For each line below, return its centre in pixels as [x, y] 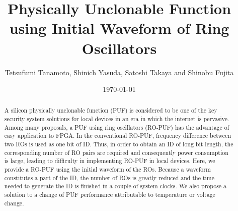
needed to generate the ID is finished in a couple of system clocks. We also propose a [115, 186]
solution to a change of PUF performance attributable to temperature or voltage [110, 195]
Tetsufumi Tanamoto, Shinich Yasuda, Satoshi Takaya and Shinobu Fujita [119, 72]
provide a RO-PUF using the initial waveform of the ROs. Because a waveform [107, 169]
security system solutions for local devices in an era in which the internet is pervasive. [117, 119]
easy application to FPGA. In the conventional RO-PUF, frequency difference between [118, 136]
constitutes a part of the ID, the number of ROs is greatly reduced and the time [109, 177]
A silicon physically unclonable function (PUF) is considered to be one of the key [111, 110]
